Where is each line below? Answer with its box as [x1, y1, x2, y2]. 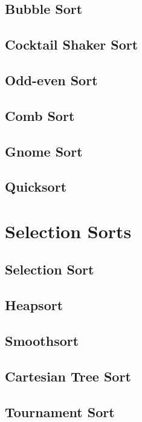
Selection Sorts [5, 218, 132, 243]
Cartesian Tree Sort [5, 366, 131, 385]
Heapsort [5, 296, 63, 314]
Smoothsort [5, 331, 79, 350]
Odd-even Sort [5, 70, 98, 89]
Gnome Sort [5, 141, 83, 160]
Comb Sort [5, 106, 75, 125]
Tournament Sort [5, 402, 115, 421]
